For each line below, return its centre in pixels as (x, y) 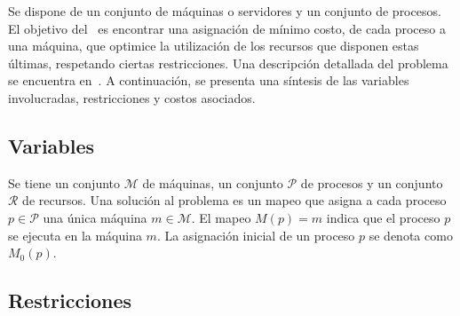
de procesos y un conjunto (372, 182)
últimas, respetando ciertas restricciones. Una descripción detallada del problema (228, 63)
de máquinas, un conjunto (213, 182)
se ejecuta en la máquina (75, 235)
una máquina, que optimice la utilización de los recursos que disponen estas (214, 46)
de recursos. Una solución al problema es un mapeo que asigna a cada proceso (234, 200)
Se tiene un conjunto (64, 182)
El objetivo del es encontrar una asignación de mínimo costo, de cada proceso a (227, 28)
